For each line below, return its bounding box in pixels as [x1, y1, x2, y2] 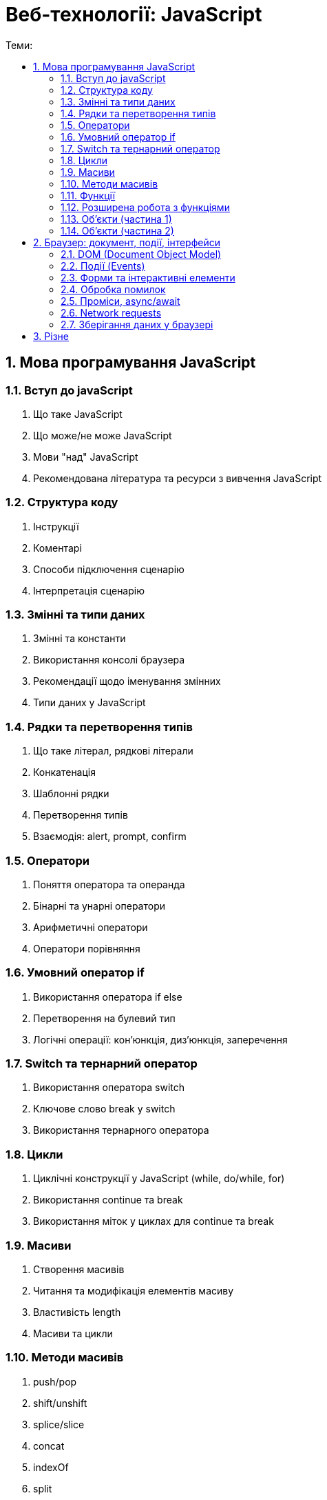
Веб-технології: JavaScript [6, 3, 262, 26]
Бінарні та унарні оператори [33, 899, 165, 912]
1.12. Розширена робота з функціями [61, 201, 230, 213]
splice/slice [33, 1418, 85, 1430]
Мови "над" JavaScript [33, 450, 138, 463]
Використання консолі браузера [33, 654, 185, 666]
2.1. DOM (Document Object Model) [61, 248, 222, 260]
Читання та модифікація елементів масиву [33, 1284, 234, 1297]
